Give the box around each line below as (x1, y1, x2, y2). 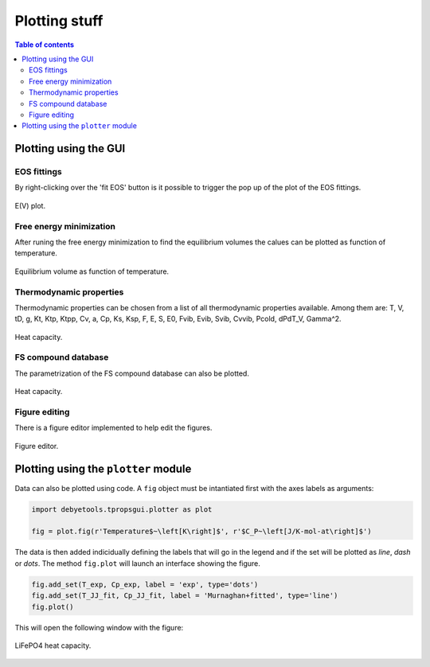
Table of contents (14, 40, 75, 49)
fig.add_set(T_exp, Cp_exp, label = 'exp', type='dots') (31, 579, 259, 589)
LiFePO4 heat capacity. (14, 641, 92, 650)
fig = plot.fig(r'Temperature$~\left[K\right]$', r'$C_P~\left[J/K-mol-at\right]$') (31, 527, 372, 536)
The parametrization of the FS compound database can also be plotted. (14, 369, 250, 378)
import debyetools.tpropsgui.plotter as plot (31, 505, 213, 513)
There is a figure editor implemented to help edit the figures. (14, 423, 213, 433)
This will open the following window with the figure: (14, 622, 184, 632)
